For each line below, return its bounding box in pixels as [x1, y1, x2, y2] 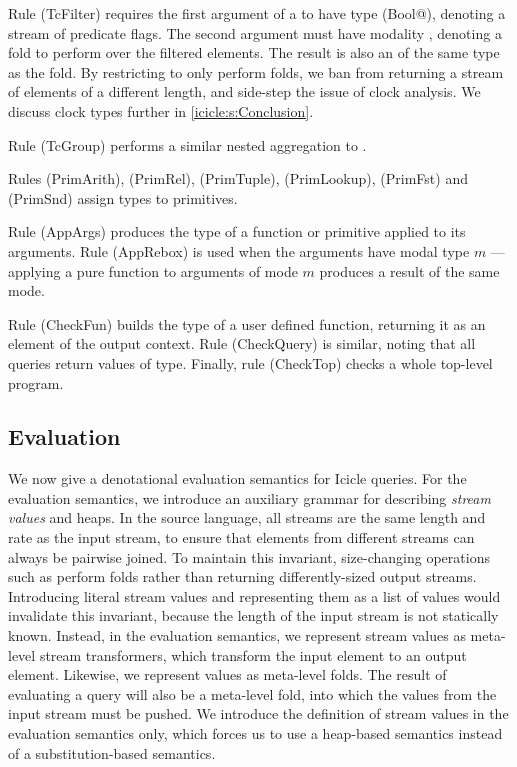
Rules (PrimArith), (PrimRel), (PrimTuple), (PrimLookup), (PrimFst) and [8, 168, 468, 189]
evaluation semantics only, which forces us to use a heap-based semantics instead [8, 723, 503, 744]
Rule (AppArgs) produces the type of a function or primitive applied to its [8, 221, 466, 242]
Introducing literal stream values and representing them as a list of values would [8, 585, 501, 606]
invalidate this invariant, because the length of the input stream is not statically [8, 605, 499, 626]
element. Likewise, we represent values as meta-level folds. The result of [8, 664, 447, 685]
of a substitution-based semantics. [8, 742, 216, 763]
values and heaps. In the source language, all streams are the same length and [8, 507, 486, 528]
